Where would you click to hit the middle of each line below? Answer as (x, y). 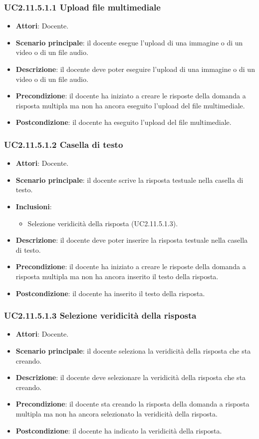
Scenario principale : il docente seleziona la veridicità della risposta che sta (133, 350)
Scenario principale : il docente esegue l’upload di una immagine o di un (129, 42)
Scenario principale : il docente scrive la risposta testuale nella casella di (129, 180)
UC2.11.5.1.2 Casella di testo (64, 144)
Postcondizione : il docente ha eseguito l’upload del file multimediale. (124, 122)
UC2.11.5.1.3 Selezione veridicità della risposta (100, 315)
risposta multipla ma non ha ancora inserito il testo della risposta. (117, 276)
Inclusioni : (34, 206)
